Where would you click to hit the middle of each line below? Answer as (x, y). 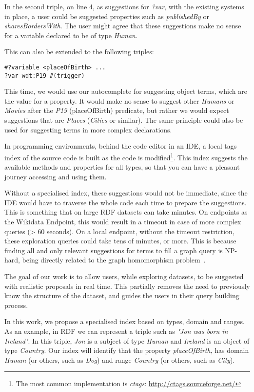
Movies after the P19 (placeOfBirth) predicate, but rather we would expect (117, 110)
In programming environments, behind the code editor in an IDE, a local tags (121, 146)
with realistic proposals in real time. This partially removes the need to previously (127, 286)
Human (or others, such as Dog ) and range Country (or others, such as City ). (120, 359)
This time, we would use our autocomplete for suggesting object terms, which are (126, 91)
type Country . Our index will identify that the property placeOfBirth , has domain (127, 350)
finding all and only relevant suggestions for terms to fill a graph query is (114, 250)
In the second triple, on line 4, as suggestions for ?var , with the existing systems (124, 6)
